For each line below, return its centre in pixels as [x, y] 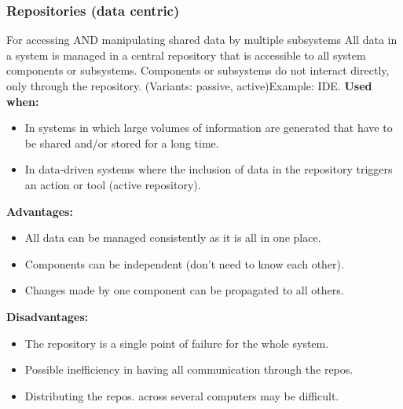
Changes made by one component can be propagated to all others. [184, 290]
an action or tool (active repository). [113, 184]
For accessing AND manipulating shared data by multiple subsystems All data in [202, 40]
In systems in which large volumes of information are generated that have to [209, 128]
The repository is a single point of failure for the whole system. [177, 343]
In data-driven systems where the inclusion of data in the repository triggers [209, 169]
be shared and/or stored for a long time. [122, 142]
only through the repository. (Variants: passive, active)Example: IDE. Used [189, 86]
